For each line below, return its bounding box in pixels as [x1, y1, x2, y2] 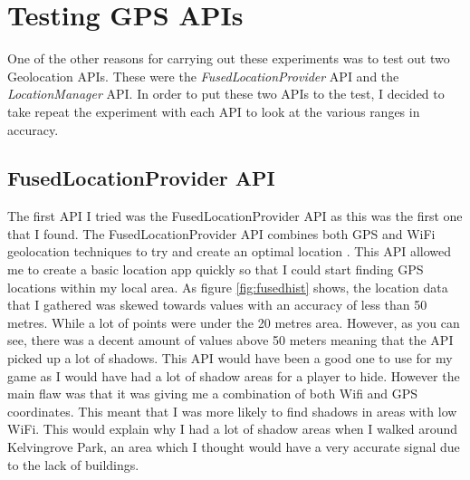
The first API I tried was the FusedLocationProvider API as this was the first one [7, 206, 463, 226]
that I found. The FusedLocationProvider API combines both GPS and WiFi [7, 224, 436, 243]
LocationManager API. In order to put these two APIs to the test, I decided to [7, 84, 445, 103]
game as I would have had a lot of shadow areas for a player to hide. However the [7, 366, 460, 385]
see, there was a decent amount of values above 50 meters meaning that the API [7, 331, 454, 350]
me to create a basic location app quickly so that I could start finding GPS [7, 260, 424, 279]
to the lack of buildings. [7, 455, 139, 474]
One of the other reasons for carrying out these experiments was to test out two [7, 49, 450, 68]
